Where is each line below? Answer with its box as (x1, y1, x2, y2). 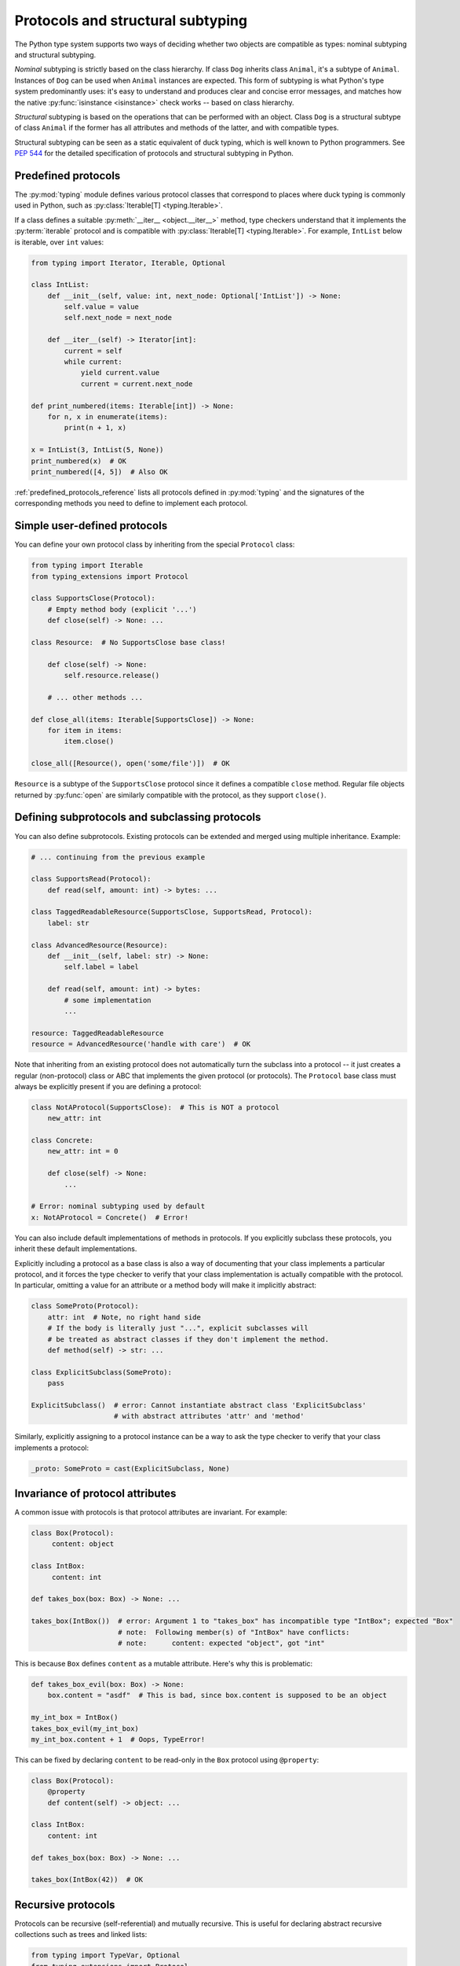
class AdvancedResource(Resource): (31, 941, 168, 949)
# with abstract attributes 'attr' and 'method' (114, 1412, 305, 1421)
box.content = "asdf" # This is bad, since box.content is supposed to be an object (47, 1691, 388, 1700)
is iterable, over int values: (14, 237, 104, 247)
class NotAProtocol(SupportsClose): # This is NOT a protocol (31, 1103, 280, 1112)
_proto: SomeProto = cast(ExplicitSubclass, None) (31, 1463, 231, 1473)
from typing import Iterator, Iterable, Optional (31, 258, 226, 267)
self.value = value (64, 303, 139, 311)
